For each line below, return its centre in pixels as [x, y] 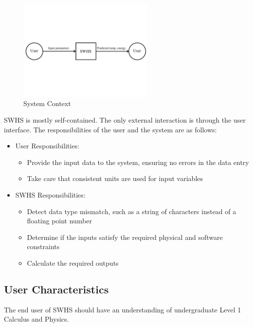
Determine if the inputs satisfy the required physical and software [125, 237]
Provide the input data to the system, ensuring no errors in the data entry [138, 162]
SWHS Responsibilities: [50, 194]
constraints [43, 246]
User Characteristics [56, 289]
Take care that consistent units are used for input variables [115, 178]
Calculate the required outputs [73, 263]
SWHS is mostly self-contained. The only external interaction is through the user [125, 119]
